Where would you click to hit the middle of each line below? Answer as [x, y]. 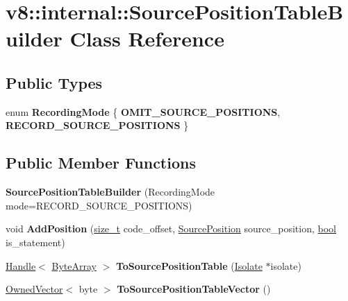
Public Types [54, 82]
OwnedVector [34, 289]
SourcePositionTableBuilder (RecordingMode [110, 192]
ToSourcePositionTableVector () [194, 289]
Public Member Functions [101, 163]
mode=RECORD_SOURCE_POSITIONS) [99, 205]
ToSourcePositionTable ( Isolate [189, 265]
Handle [21, 265]
